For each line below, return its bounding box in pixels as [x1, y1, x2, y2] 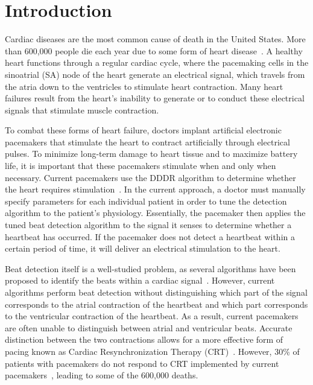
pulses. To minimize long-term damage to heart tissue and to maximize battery [5, 147, 298, 160]
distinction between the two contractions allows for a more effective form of [5, 333, 283, 346]
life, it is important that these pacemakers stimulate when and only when [5, 159, 276, 172]
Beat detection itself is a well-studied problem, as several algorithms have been [5, 262, 296, 275]
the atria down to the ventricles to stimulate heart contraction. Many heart [5, 80, 283, 92]
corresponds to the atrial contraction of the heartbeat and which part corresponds [5, 297, 308, 310]
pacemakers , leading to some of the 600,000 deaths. [5, 369, 198, 381]
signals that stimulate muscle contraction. [5, 103, 159, 116]
